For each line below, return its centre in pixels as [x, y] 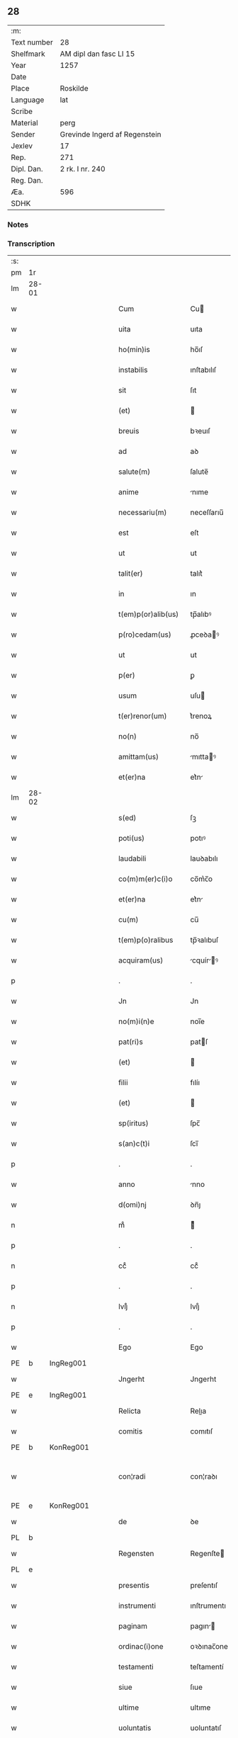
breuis [129, 431]
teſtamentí [207, 1667]
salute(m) [134, 472]
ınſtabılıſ [203, 370]
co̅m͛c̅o [202, 879]
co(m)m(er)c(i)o [145, 879]
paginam [132, 1626]
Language [28, 100]
